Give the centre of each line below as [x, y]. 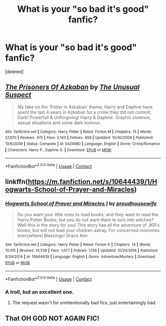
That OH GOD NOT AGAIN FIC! [52, 318]
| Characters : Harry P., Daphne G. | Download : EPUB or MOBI [58, 150]
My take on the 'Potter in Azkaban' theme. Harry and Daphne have [85, 107]
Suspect [18, 95]
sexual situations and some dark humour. [59, 123]
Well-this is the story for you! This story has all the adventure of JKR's [88, 225]
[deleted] [14, 71]
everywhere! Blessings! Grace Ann [52, 235]
